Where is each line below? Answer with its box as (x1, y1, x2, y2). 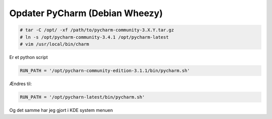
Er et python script (9, 54, 48, 60)
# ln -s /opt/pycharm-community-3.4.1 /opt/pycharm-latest (20, 34, 169, 40)
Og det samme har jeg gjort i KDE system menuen (9, 107, 113, 113)
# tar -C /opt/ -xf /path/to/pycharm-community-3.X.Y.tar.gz (20, 27, 174, 33)
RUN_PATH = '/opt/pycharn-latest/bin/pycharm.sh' (20, 94, 145, 100)
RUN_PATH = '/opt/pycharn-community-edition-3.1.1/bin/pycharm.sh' (20, 68, 190, 73)
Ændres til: (9, 81, 32, 87)
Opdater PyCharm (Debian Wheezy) (9, 8, 163, 19)
